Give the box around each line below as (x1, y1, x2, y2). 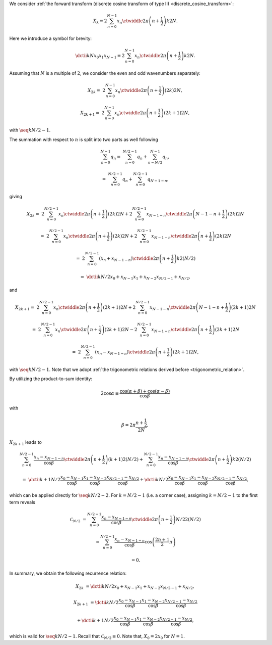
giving (9, 194, 23, 200)
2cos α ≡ (101, 390, 119, 396)
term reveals (9, 499, 35, 505)
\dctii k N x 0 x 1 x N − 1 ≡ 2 (75, 53, 125, 60)
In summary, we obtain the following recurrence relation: (9, 570, 127, 576)
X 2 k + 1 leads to (9, 439, 42, 446)
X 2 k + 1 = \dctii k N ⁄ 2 (73, 600, 119, 607)
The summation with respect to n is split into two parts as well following (9, 136, 158, 143)
